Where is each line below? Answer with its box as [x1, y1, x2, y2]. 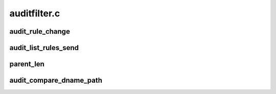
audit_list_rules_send [9, 43, 79, 52]
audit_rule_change [9, 27, 70, 36]
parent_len [9, 60, 44, 68]
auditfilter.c [9, 8, 60, 19]
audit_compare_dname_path [9, 76, 102, 85]
